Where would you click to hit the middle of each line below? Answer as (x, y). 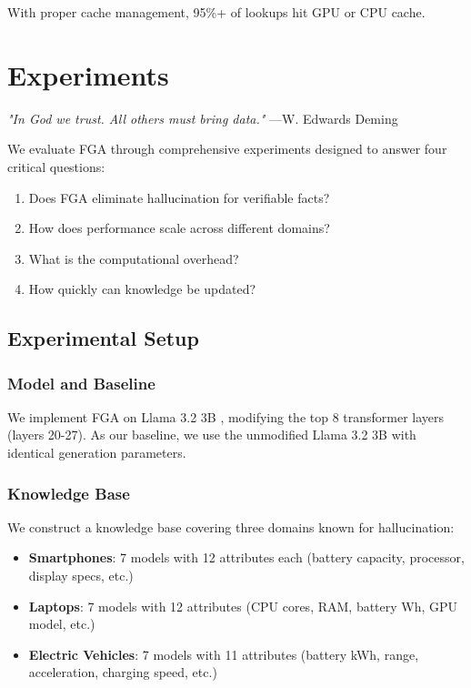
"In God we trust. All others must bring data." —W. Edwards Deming (203, 118)
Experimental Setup (103, 338)
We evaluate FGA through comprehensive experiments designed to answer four (227, 149)
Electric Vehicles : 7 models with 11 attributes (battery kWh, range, (224, 654)
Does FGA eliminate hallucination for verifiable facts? (179, 197)
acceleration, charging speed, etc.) (123, 672)
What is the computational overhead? (134, 258)
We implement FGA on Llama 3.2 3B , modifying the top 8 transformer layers (226, 416)
